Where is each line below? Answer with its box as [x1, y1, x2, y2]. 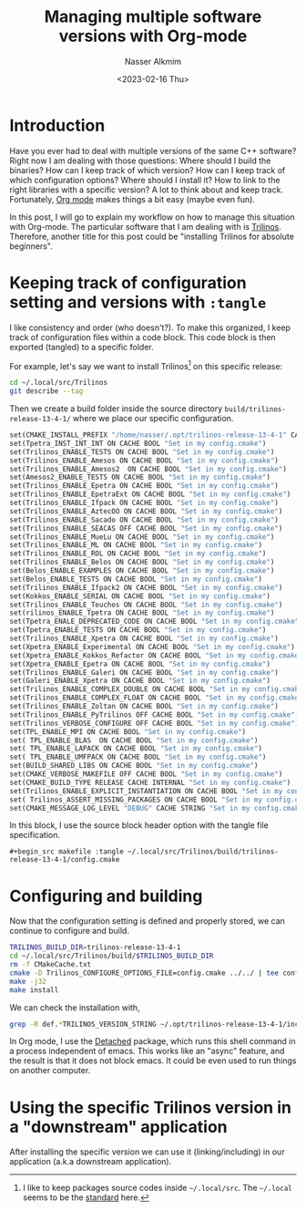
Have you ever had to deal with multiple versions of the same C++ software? [9, 145, 297, 156]
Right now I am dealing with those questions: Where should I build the [9, 155, 271, 166]
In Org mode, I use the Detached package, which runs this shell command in [9, 1036, 296, 1047]
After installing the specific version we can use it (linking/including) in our [9, 1146, 285, 1157]
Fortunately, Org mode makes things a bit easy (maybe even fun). [9, 193, 255, 204]
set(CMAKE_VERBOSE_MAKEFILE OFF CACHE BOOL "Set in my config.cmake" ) [9, 770, 283, 779]
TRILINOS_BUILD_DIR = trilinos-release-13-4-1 [9, 943, 181, 952]
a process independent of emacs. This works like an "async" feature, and [9, 1046, 285, 1057]
